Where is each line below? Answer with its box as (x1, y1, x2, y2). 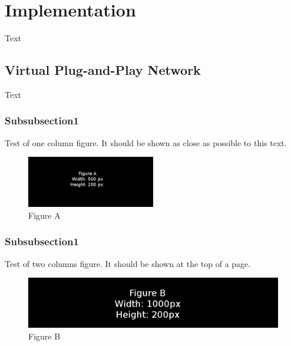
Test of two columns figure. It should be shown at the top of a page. (5, 257, 251, 269)
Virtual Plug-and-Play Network (5, 61, 201, 79)
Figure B (28, 329, 61, 342)
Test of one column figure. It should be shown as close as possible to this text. (5, 136, 287, 149)
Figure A (28, 209, 61, 221)
